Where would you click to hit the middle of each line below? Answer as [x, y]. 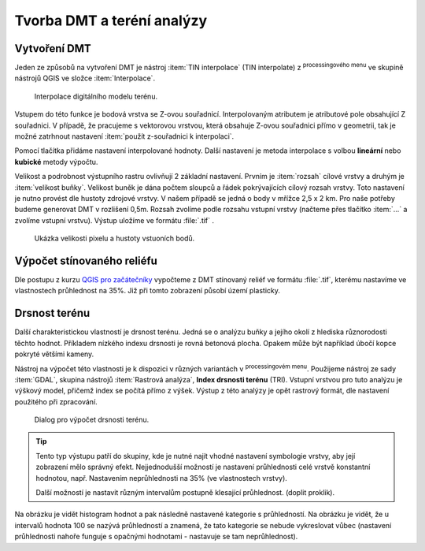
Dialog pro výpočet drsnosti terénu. [92, 420]
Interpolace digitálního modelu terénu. [96, 96]
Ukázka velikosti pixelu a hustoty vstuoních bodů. [115, 238]
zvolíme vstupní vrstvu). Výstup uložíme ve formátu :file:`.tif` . [115, 220]
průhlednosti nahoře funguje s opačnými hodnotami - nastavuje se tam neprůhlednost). [156, 537]
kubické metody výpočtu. [56, 162]
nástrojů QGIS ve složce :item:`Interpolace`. [85, 78]
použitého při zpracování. [56, 401]
